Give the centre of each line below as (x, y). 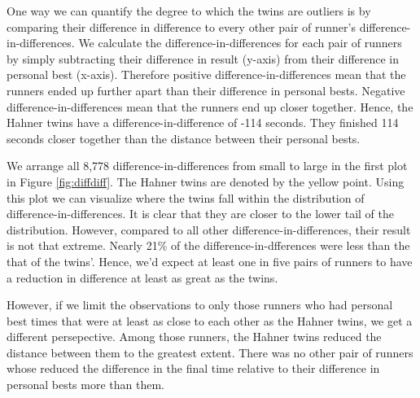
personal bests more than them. (85, 385)
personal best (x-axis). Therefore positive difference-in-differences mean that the (206, 74)
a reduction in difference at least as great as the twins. (142, 277)
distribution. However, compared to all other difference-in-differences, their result (209, 229)
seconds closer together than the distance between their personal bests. (184, 138)
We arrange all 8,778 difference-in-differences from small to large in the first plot (207, 166)
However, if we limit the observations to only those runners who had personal (200, 305)
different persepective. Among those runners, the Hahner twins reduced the (194, 337)
